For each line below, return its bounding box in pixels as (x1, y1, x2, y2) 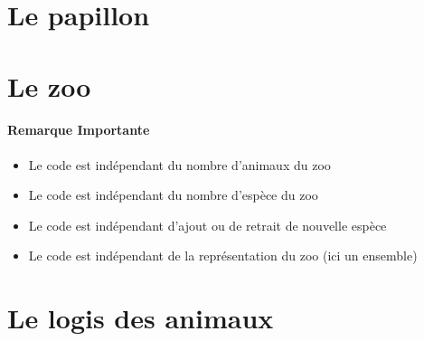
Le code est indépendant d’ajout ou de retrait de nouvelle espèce (28, 215, 387, 234)
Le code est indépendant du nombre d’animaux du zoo (28, 155, 331, 174)
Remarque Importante (7, 120, 150, 139)
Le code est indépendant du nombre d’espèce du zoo (28, 185, 318, 204)
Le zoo (7, 67, 91, 104)
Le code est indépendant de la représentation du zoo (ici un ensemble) (28, 246, 418, 265)
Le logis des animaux (7, 299, 274, 336)
